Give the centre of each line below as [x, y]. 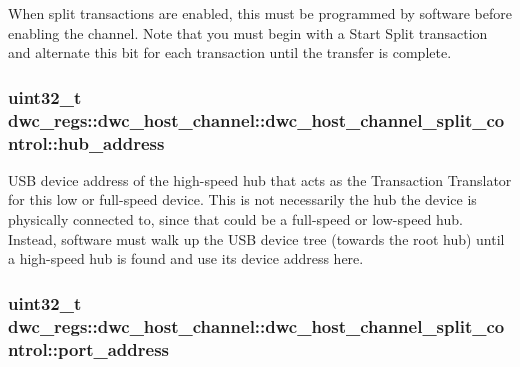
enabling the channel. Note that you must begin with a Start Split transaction [248, 32]
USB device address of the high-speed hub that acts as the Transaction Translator [260, 179]
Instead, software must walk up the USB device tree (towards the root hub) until [256, 238]
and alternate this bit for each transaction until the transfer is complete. [230, 52]
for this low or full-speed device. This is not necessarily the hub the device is [242, 199]
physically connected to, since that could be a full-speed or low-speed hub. [235, 219]
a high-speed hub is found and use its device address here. [186, 258]
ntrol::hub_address [86, 142]
